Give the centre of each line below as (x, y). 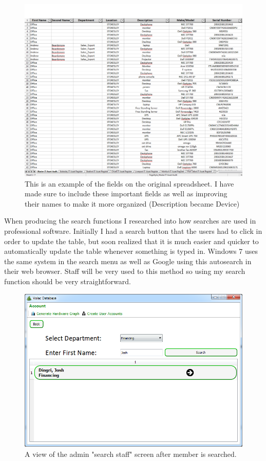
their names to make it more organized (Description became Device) (132, 203)
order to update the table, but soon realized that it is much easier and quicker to (131, 241)
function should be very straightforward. (68, 281)
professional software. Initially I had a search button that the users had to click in (133, 230)
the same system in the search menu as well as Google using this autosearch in (128, 261)
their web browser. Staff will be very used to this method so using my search (125, 271)
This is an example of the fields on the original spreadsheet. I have (129, 183)
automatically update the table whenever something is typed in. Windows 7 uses (131, 251)
